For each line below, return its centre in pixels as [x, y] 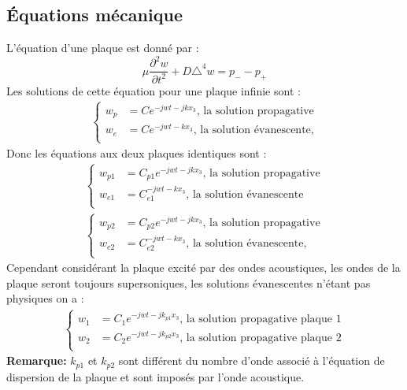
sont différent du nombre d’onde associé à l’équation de [252, 360]
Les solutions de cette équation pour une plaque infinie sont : [154, 90]
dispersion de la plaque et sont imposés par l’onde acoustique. [155, 376]
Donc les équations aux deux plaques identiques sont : [137, 152]
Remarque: [37, 360]
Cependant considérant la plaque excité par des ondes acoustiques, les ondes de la [203, 267]
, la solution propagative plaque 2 [261, 338]
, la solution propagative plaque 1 [261, 319]
